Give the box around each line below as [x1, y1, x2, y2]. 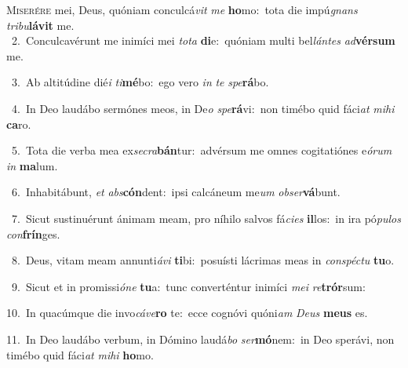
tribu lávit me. [6, 16, 75, 33]
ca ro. [6, 115, 31, 132]
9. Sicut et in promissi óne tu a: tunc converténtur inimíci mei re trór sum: [11, 278, 366, 294]
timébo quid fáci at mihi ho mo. [6, 346, 154, 363]
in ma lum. [6, 157, 58, 173]
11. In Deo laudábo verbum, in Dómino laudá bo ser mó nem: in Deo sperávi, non [6, 330, 395, 347]
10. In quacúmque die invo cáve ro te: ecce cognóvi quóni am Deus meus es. [6, 304, 368, 321]
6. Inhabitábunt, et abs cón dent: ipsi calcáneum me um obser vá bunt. [11, 184, 341, 200]
